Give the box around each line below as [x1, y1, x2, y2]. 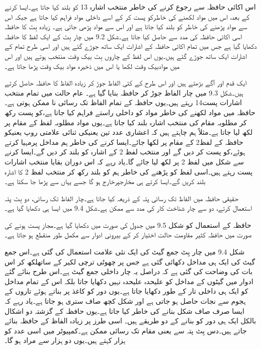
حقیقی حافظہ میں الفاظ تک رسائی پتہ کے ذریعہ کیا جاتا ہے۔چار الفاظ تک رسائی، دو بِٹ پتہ [5, 193, 239, 203]
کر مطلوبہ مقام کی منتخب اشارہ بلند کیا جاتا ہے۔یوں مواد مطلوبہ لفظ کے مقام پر [5, 117, 247, 127]
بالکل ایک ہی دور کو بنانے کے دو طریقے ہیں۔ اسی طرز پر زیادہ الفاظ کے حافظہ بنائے [5, 315, 256, 326]
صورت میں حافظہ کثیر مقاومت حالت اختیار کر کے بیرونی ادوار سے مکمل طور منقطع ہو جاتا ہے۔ [5, 229, 252, 240]
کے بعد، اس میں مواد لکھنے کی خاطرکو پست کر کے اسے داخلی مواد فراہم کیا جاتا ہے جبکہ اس [5, 11, 250, 22]
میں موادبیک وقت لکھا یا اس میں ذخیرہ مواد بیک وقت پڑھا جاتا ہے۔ [5, 60, 180, 71]
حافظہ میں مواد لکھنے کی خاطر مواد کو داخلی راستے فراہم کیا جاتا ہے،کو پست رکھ [5, 107, 255, 117]
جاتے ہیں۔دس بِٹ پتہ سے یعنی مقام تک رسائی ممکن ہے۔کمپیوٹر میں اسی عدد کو [5, 325, 247, 335]
